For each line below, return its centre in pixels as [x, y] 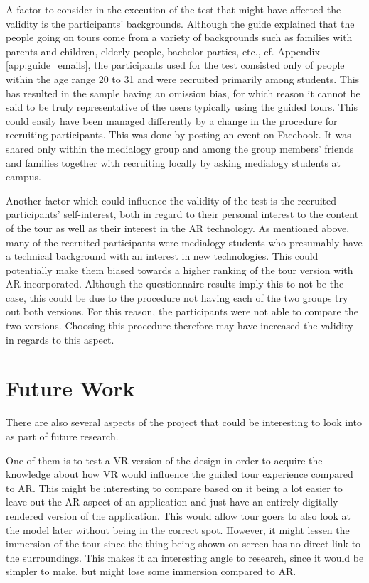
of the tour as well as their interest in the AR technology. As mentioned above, [178, 228]
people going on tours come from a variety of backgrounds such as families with [179, 37]
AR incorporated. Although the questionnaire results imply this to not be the [175, 284]
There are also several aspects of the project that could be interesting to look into [184, 422]
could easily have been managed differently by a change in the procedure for [172, 120]
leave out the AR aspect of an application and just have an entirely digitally [172, 502]
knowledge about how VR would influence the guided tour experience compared [180, 474]
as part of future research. [62, 436]
